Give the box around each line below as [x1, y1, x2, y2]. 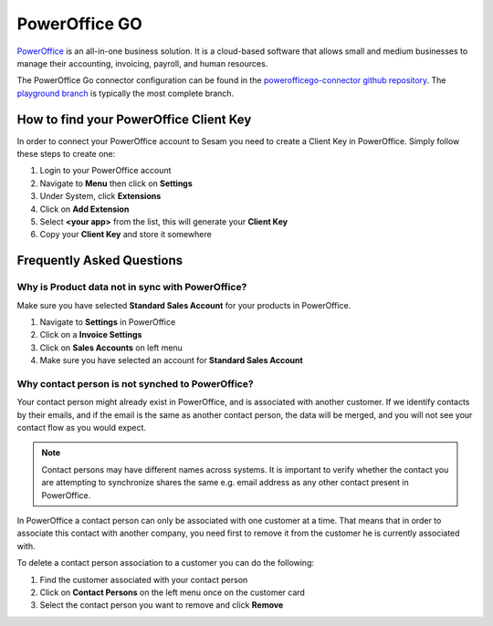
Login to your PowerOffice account [39, 165, 172, 176]
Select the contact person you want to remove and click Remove [39, 600, 284, 610]
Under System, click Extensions [39, 191, 162, 202]
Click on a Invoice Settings [39, 329, 142, 340]
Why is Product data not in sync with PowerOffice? [16, 281, 247, 294]
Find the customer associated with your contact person [39, 574, 248, 585]
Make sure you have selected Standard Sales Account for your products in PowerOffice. [16, 299, 351, 310]
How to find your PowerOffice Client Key [16, 111, 252, 127]
